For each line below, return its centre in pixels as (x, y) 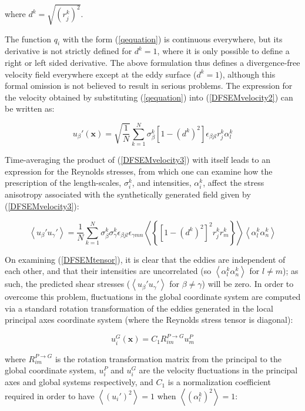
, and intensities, (162, 183)
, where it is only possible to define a (223, 51)
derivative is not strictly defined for (68, 51)
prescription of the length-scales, (63, 183)
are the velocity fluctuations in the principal (218, 370)
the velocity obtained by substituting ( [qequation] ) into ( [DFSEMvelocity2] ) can (149, 97)
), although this (247, 74)
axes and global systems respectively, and (79, 382)
